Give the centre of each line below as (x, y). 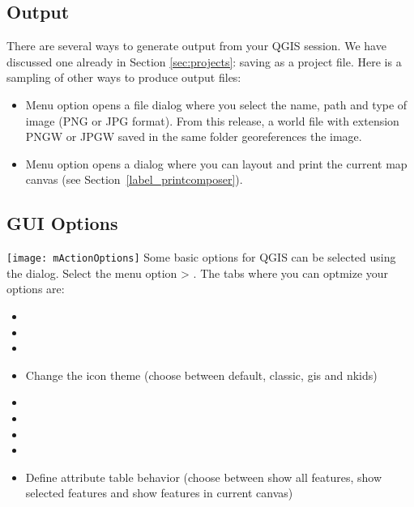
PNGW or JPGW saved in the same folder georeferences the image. (194, 136)
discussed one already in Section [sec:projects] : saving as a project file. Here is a (204, 61)
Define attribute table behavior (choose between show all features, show (204, 477)
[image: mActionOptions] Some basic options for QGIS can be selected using (201, 257)
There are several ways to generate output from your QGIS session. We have (196, 46)
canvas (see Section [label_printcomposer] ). (134, 179)
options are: (36, 289)
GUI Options (62, 223)
